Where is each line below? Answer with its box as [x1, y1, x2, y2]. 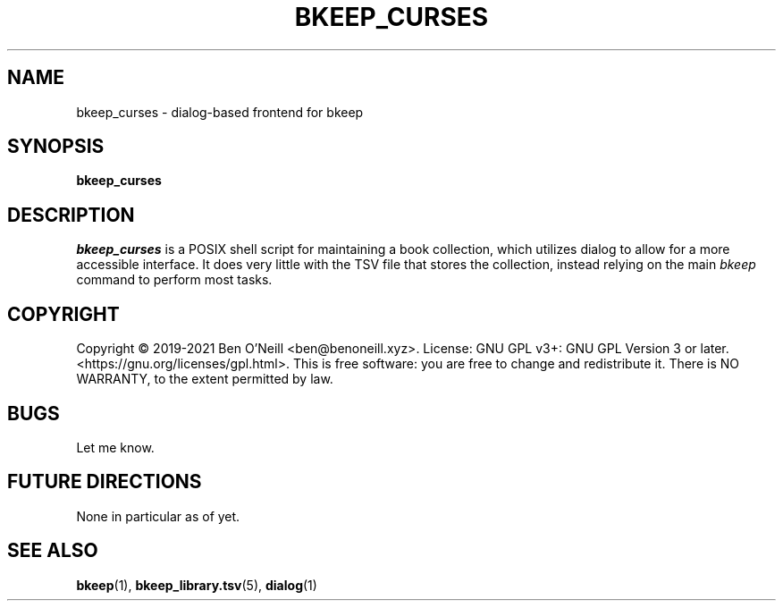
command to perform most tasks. [76, 272, 273, 288]
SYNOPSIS [7, 135, 105, 158]
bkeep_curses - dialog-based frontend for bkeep [76, 104, 364, 120]
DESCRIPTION [7, 203, 135, 226]
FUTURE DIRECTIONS [7, 470, 202, 494]
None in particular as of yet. [76, 508, 240, 524]
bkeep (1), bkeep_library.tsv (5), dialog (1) [76, 577, 317, 593]
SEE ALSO [7, 539, 98, 562]
